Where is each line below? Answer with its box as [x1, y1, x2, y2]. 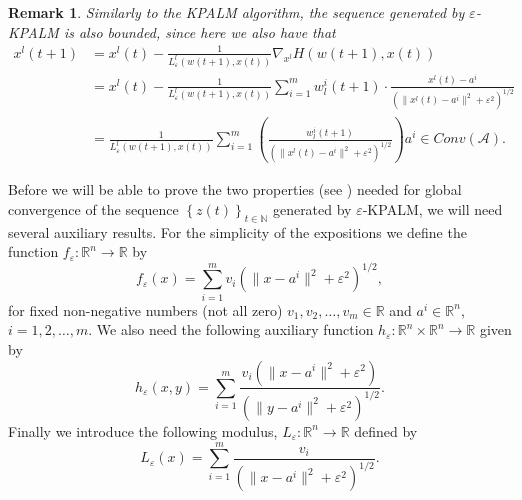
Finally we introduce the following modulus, [8, 420, 278, 441]
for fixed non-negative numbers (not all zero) [8, 299, 283, 320]
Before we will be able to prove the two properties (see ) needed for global [8, 179, 462, 200]
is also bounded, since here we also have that [63, 21, 336, 42]
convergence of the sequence [8, 198, 179, 219]
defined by [354, 420, 418, 441]
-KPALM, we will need [362, 198, 503, 219]
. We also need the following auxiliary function [88, 319, 374, 340]
